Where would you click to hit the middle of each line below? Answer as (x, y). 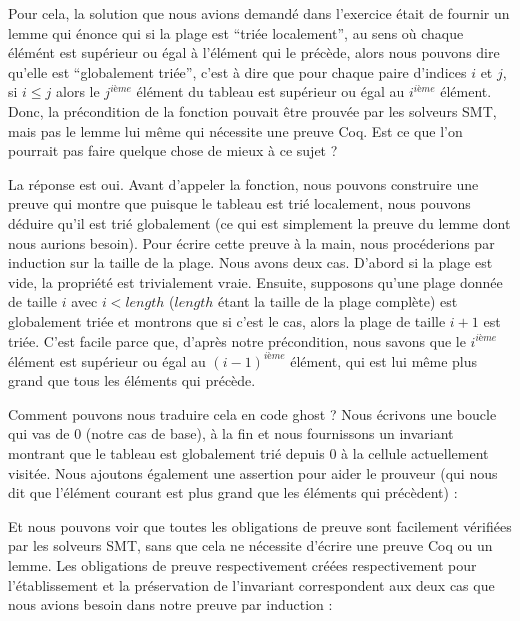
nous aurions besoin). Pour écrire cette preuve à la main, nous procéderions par (251, 242)
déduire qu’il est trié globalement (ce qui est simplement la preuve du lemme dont (259, 222)
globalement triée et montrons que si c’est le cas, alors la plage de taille (227, 320)
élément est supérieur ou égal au (107, 360)
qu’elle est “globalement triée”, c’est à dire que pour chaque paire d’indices (237, 71)
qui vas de (39, 433)
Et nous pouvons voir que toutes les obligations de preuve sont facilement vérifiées (260, 525)
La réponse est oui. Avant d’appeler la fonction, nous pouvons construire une (243, 183)
